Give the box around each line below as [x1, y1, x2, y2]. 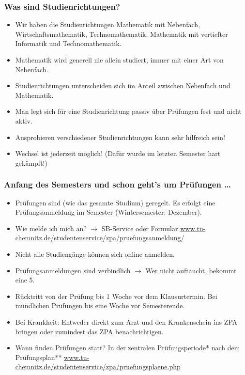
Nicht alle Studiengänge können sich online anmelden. [15, 249, 175, 259]
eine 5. [15, 275, 35, 285]
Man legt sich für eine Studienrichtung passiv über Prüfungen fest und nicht [15, 106, 242, 116]
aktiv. [15, 115, 32, 125]
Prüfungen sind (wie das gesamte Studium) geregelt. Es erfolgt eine [15, 197, 215, 207]
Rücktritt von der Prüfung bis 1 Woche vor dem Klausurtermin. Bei [15, 291, 217, 301]
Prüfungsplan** [15, 352, 62, 362]
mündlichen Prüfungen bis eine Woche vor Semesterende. [15, 300, 185, 311]
